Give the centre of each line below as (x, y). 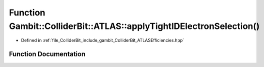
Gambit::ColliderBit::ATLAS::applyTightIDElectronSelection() (134, 26)
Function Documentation (47, 54)
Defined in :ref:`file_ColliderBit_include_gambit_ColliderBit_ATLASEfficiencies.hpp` (102, 40)
